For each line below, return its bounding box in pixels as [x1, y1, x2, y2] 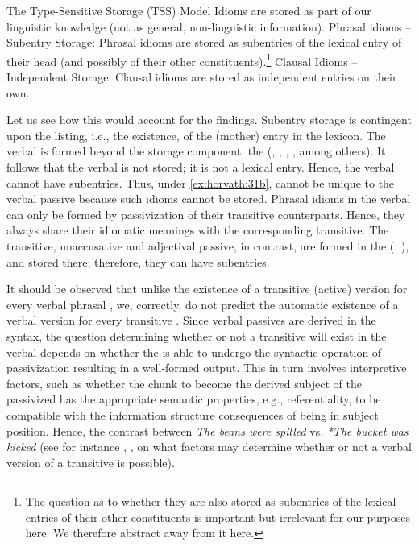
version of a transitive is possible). [6, 453, 175, 470]
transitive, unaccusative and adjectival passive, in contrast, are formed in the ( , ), [6, 237, 409, 254]
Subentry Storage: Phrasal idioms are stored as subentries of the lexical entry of [6, 34, 402, 51]
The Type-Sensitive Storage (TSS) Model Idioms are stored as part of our [6, 2, 371, 19]
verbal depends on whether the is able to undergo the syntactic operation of [6, 343, 382, 360]
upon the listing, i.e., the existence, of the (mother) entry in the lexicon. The [6, 126, 386, 143]
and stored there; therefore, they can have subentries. [6, 253, 270, 270]
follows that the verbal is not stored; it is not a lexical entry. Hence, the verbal [6, 159, 395, 175]
